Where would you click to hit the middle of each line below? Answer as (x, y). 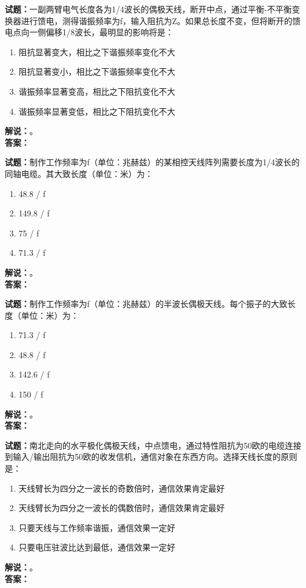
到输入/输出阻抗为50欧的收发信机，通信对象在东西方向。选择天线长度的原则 (151, 457)
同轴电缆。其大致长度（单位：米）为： (79, 173)
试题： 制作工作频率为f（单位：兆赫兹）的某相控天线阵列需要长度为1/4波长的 (152, 162)
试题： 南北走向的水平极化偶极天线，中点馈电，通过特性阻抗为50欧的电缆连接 (153, 445)
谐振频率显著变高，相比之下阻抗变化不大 (97, 91)
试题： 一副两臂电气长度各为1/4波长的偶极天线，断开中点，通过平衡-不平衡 (148, 9)
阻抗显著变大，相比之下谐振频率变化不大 (97, 51)
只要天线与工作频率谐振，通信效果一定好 (97, 527)
